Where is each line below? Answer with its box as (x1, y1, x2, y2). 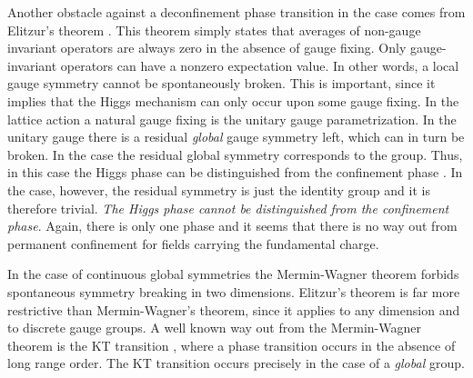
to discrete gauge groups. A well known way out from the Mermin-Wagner (7, 318, 421, 337)
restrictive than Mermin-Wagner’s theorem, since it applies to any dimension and (7, 300, 460, 319)
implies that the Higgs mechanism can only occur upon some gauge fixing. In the (7, 91, 459, 110)
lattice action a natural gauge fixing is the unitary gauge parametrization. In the (7, 109, 457, 128)
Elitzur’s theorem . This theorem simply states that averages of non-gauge (7, 20, 421, 39)
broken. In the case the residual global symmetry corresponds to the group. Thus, (7, 144, 463, 164)
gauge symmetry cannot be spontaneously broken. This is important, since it (7, 74, 436, 93)
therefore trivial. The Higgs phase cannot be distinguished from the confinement (7, 198, 449, 217)
